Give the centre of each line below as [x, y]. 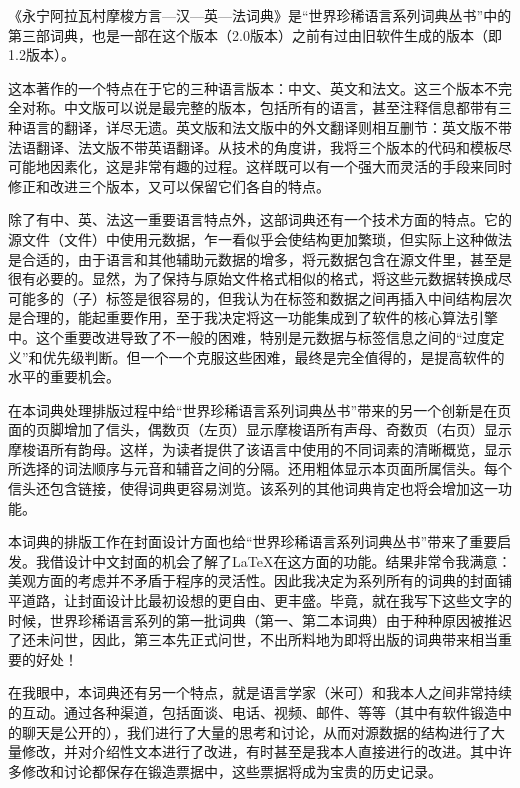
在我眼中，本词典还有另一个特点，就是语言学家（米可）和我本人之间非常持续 [260, 692]
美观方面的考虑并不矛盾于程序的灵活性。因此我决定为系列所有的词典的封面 [253, 580]
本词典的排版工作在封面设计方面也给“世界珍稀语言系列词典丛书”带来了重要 [253, 541]
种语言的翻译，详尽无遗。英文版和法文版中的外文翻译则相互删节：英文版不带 [260, 126]
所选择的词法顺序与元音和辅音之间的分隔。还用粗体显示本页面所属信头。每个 [260, 468]
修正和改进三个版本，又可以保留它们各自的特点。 [169, 185]
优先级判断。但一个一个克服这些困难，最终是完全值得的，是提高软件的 [273, 356]
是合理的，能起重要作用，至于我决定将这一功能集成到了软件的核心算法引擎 [253, 317]
